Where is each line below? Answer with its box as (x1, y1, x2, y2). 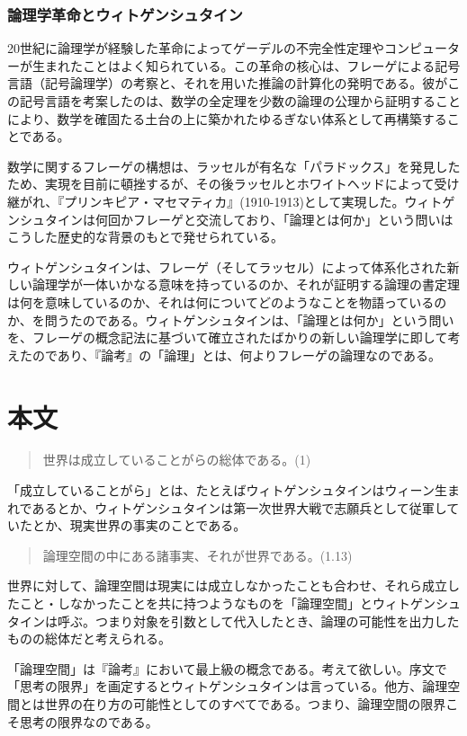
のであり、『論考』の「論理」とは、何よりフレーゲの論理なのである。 (31, 345, 441, 364)
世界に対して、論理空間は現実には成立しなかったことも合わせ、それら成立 (7, 576, 447, 595)
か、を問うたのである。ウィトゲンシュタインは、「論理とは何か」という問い (7, 310, 454, 329)
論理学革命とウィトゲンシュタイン (7, 3, 243, 25)
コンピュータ (383, 39, 460, 58)
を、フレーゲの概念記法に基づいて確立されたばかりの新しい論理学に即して (7, 328, 448, 347)
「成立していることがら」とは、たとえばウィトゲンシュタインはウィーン (7, 481, 435, 500)
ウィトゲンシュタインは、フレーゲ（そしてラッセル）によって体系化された (7, 257, 447, 276)
